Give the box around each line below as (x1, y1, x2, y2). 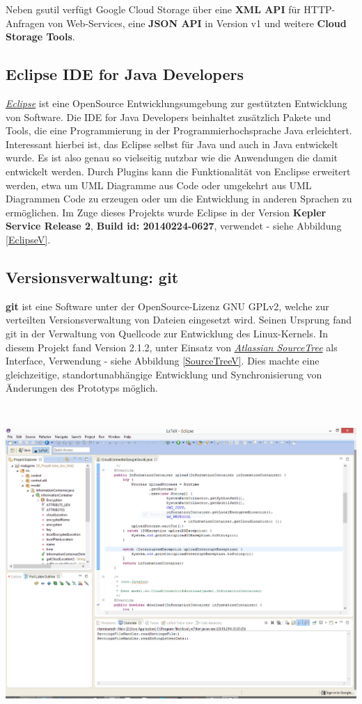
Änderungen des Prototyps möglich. (6, 381, 159, 395)
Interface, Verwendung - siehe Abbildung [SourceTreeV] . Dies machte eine (6, 353, 320, 368)
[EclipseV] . (6, 232, 51, 246)
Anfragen (6, 15, 45, 30)
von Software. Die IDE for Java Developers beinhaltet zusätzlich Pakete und (6, 109, 331, 124)
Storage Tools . (6, 29, 75, 44)
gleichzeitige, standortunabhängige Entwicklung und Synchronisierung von (6, 367, 322, 381)
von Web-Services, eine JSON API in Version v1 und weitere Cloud (47, 15, 347, 30)
